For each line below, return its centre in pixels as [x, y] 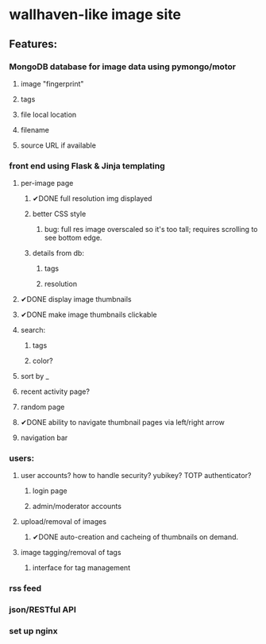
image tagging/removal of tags [71, 553]
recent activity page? [55, 391]
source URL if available [58, 145]
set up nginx [33, 631]
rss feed [25, 588]
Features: [33, 44]
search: [33, 330]
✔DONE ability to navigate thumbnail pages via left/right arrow [123, 422]
